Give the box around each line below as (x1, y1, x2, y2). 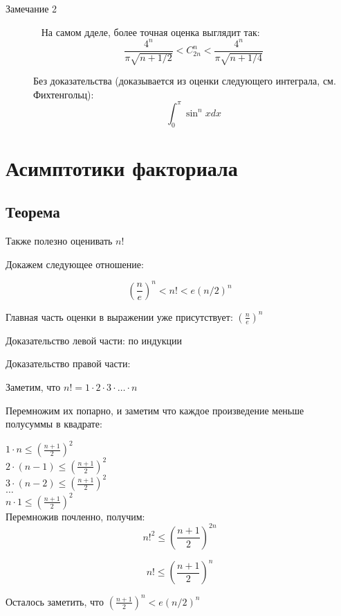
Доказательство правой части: (6, 356, 131, 371)
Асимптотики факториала (6, 153, 238, 182)
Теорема (6, 201, 60, 222)
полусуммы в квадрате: (6, 416, 102, 431)
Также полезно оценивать (6, 234, 113, 248)
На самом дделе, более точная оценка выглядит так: (41, 24, 260, 39)
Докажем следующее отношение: (6, 256, 144, 271)
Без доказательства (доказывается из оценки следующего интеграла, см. (33, 73, 336, 88)
